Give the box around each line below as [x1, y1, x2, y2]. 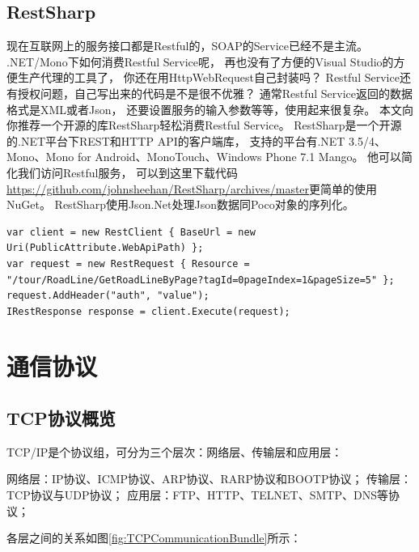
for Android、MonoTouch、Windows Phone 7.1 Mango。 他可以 [77, 148, 402, 165]
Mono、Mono [6, 148, 74, 165]
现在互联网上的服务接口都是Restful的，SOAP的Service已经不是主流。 [6, 37, 368, 54]
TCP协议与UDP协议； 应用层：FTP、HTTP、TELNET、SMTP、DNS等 [6, 486, 388, 503]
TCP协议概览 [6, 406, 116, 431]
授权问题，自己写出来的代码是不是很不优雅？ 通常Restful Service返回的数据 [17, 84, 413, 101]
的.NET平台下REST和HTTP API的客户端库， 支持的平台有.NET [6, 132, 345, 149]
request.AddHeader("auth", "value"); [6, 290, 209, 302]
